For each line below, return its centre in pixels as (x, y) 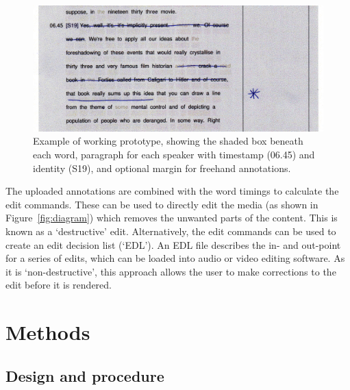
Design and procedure (85, 375)
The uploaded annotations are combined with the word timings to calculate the (172, 191)
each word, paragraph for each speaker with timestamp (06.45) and (174, 155)
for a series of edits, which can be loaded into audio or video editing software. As (175, 258)
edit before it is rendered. (59, 285)
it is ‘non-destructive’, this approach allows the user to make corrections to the (171, 271)
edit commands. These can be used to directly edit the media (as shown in (162, 204)
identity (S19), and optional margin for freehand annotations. (162, 168)
